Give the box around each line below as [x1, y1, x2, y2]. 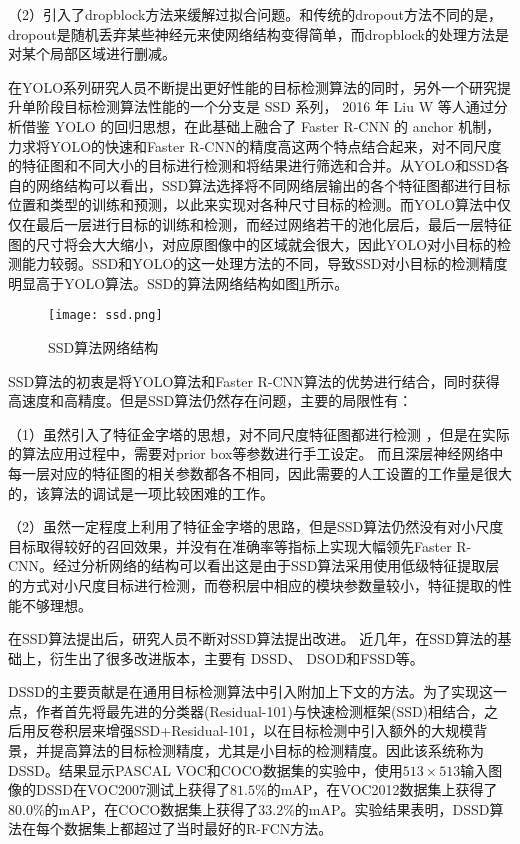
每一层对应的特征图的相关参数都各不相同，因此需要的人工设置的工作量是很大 [8, 462, 512, 483]
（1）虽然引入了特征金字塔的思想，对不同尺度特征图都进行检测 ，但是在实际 [8, 423, 510, 444]
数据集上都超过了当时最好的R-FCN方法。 [63, 818, 333, 839]
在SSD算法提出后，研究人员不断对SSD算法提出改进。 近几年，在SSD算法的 [8, 628, 498, 649]
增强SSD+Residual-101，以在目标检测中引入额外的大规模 [105, 720, 474, 741]
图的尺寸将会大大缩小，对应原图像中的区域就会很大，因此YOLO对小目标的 [8, 233, 498, 254]
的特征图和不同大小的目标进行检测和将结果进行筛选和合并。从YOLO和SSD [8, 155, 496, 176]
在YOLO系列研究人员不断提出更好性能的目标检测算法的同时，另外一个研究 [8, 76, 498, 97]
